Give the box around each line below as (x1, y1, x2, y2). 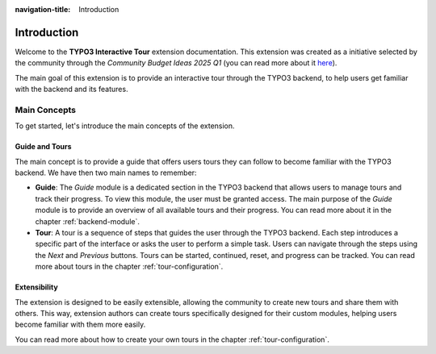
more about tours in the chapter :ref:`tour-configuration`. (35, 262, 224, 272)
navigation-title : (15, 5, 71, 14)
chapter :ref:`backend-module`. (35, 216, 140, 226)
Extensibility (15, 282, 58, 292)
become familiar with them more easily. (15, 319, 146, 330)
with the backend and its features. (15, 85, 128, 94)
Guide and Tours (15, 142, 72, 152)
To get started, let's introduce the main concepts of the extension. (15, 121, 235, 131)
